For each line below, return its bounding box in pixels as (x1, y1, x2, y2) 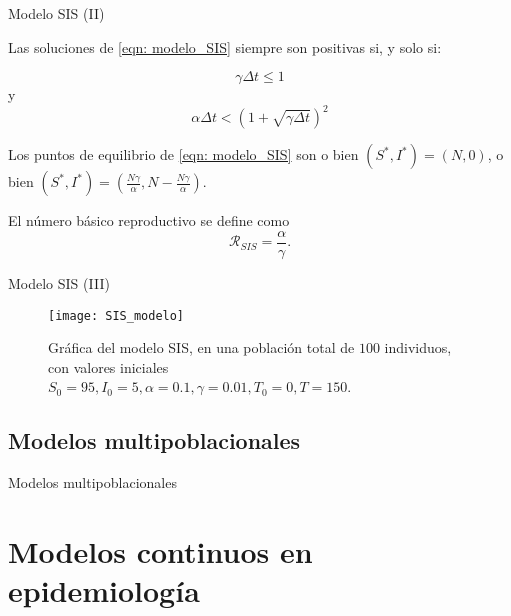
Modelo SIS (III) (8, 272, 110, 293)
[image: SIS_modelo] (48, 308, 185, 323)
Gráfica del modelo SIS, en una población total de (48, 337, 355, 358)
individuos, (384, 337, 452, 358)
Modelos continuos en (8, 530, 313, 571)
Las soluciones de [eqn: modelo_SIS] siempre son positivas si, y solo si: (8, 36, 442, 57)
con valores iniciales (48, 356, 169, 377)
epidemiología (8, 570, 200, 611)
